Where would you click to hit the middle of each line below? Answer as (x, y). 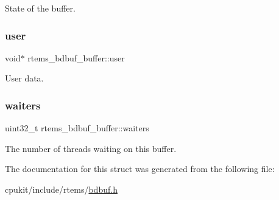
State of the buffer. (40, 8)
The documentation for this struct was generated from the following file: (140, 169)
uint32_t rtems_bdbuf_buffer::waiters (77, 128)
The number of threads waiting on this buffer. (91, 148)
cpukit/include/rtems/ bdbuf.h (61, 189)
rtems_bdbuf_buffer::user (76, 57)
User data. (24, 78)
